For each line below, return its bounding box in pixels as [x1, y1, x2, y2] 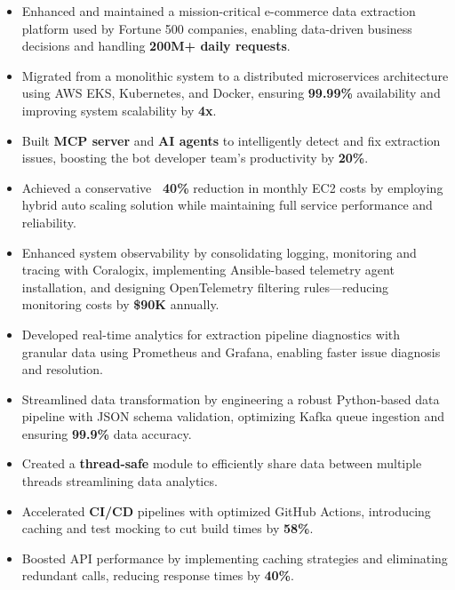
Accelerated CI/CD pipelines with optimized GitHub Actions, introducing [21, 501, 431, 520]
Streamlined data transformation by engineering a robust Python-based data [21, 389, 440, 408]
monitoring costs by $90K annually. [21, 295, 220, 314]
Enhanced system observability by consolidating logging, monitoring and [21, 243, 417, 261]
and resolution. [21, 360, 103, 379]
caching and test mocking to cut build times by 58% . [21, 519, 314, 538]
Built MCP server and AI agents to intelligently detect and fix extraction [21, 131, 441, 149]
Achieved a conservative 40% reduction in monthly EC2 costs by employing [21, 178, 443, 196]
